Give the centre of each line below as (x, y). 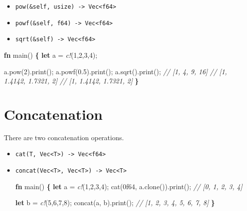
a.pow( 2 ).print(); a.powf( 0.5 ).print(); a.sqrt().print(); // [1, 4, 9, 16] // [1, (115, 71)
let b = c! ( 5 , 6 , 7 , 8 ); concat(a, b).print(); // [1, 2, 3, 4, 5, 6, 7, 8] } (115, 203)
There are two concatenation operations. (64, 137)
